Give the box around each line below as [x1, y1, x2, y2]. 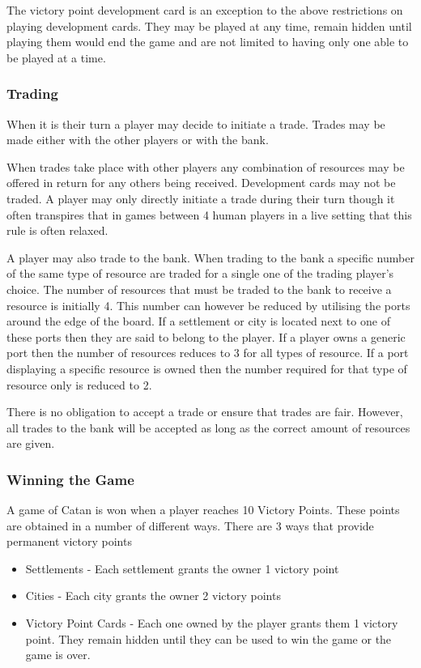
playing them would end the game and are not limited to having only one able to [6, 33, 409, 50]
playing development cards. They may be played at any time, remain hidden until [6, 17, 412, 34]
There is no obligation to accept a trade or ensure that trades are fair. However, [6, 403, 403, 420]
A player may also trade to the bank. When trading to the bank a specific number [6, 249, 415, 266]
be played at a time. [6, 49, 106, 66]
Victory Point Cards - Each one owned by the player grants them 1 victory [25, 615, 398, 632]
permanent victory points [6, 533, 132, 550]
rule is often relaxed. [6, 222, 108, 239]
